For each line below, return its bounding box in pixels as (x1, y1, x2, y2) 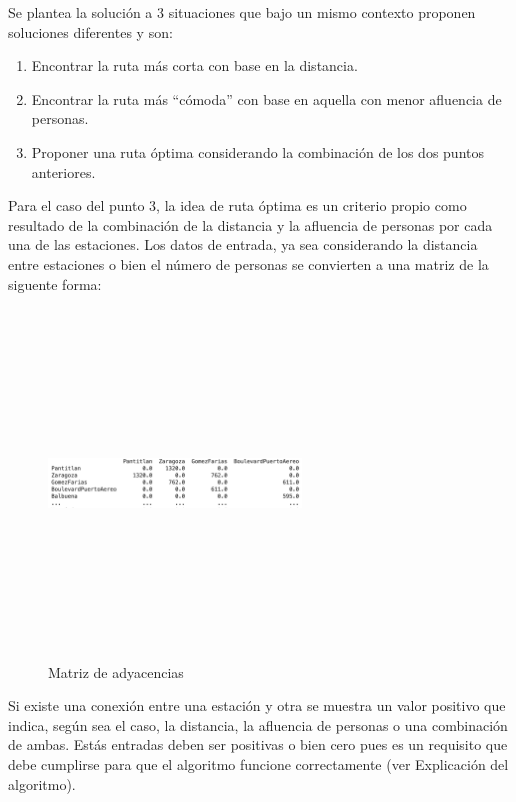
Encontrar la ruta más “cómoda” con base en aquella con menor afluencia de (31, 88, 502, 109)
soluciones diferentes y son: (8, 21, 173, 42)
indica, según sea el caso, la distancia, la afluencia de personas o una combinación (8, 714, 508, 735)
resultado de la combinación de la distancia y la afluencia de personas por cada (8, 214, 493, 235)
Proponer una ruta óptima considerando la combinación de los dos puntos (31, 141, 484, 162)
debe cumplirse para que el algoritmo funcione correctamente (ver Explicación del (8, 754, 509, 775)
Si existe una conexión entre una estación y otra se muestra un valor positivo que (8, 695, 506, 716)
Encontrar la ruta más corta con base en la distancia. (31, 55, 358, 76)
